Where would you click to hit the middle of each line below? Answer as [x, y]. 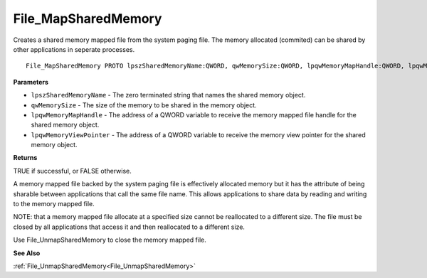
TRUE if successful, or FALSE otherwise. [72, 171]
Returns [25, 158]
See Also [27, 253]
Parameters [31, 82]
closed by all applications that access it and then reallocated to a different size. [129, 227]
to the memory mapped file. [54, 204]
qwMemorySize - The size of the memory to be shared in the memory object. [144, 105]
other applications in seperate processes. [74, 49]
